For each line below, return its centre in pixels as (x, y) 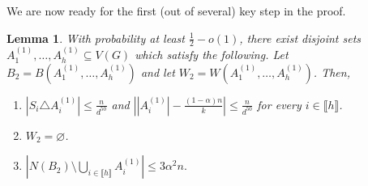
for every (279, 104)
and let (158, 72)
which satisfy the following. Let (212, 55)
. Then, (332, 72)
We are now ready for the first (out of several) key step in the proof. (176, 11)
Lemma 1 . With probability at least (96, 38)
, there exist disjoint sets (300, 38)
